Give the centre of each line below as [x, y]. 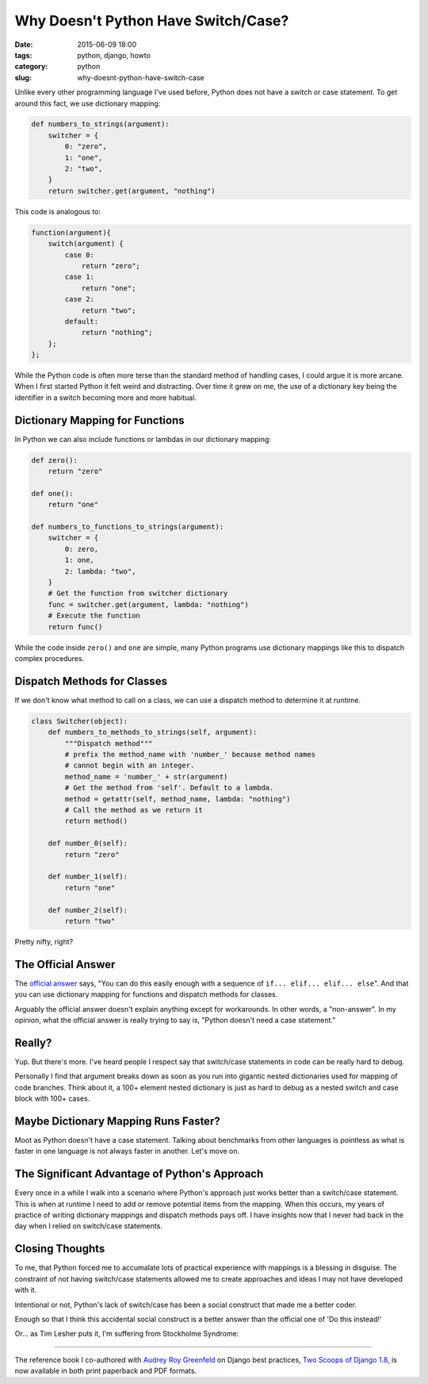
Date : [24, 44]
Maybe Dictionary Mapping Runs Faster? [118, 1121]
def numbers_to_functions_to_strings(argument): [128, 527]
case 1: [80, 277]
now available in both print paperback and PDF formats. [106, 1371]
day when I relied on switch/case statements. [88, 1226]
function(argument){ [71, 233]
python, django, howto [114, 55]
